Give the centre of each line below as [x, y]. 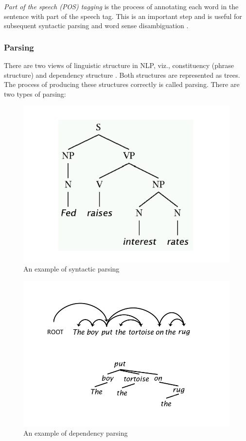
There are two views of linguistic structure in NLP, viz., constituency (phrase [119, 65]
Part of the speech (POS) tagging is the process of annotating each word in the [121, 6]
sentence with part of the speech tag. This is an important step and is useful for [123, 16]
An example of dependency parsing [76, 433]
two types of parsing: [35, 93]
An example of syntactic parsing [71, 269]
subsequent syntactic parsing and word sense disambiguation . [96, 25]
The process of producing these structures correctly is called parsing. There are [122, 84]
